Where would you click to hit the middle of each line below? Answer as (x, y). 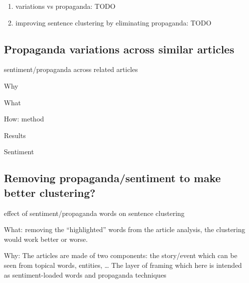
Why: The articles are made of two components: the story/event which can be (121, 255)
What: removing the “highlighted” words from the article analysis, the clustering (125, 229)
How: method (24, 119)
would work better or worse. (46, 239)
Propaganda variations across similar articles (119, 49)
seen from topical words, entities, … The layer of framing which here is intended (123, 265)
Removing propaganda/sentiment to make (113, 178)
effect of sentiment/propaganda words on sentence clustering (94, 213)
